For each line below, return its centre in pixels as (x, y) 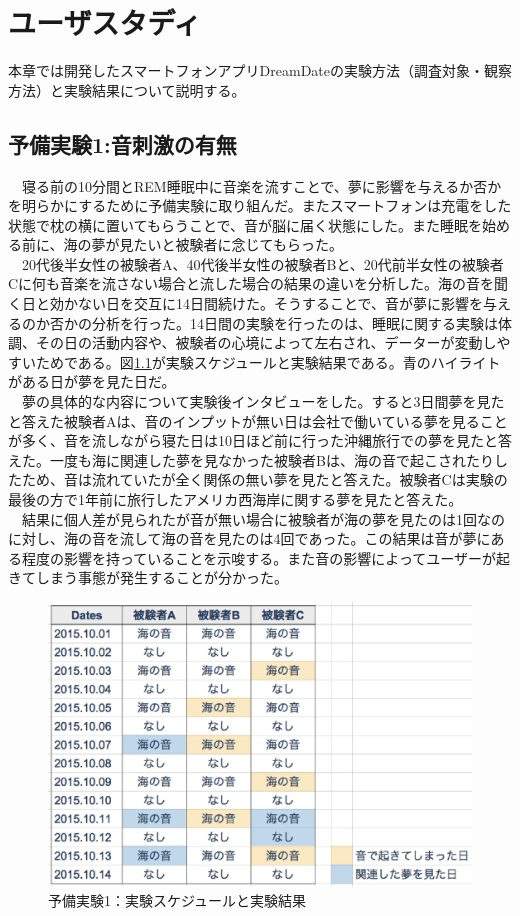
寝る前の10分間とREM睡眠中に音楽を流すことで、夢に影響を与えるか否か (261, 185)
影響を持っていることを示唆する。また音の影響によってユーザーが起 (286, 557)
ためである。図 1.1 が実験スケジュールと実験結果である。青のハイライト (268, 361)
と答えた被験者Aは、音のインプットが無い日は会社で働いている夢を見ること (258, 420)
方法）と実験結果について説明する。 (127, 89)
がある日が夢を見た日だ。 (92, 381)
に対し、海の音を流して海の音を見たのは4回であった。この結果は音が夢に (249, 538)
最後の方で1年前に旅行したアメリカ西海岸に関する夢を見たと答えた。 (235, 499)
